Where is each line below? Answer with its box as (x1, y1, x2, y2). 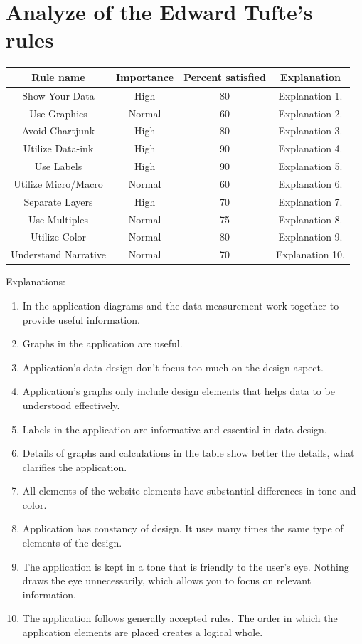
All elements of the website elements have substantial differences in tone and (22, 483, 356, 498)
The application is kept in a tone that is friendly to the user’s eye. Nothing (22, 559, 349, 574)
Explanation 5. (278, 159, 343, 174)
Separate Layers (23, 194, 93, 208)
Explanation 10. (275, 247, 345, 262)
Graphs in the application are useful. (22, 336, 183, 351)
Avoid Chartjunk (21, 123, 95, 138)
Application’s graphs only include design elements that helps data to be (22, 384, 335, 398)
